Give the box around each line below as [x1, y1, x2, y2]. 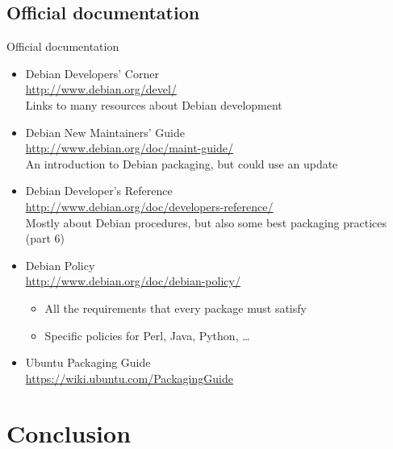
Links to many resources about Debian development [25, 96, 282, 113]
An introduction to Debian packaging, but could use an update [25, 155, 338, 172]
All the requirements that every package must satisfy [44, 299, 307, 316]
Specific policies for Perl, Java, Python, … [44, 326, 250, 343]
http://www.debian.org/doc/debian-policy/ [25, 272, 240, 289]
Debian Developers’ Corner [25, 64, 159, 81]
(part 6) [25, 230, 65, 247]
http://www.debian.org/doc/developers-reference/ [25, 197, 274, 214]
